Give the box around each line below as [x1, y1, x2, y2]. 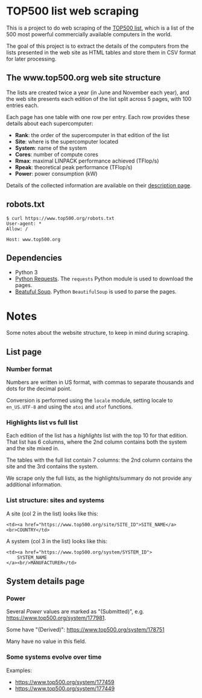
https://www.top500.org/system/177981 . [6, 615, 107, 622]
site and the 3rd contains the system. [6, 463, 98, 470]
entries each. [6, 102, 39, 109]
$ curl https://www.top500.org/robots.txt [6, 215, 115, 221]
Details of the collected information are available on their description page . [6, 181, 192, 189]
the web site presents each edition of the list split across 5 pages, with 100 [6, 95, 192, 102]
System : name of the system [14, 144, 87, 152]
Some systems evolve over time [6, 653, 102, 661]
